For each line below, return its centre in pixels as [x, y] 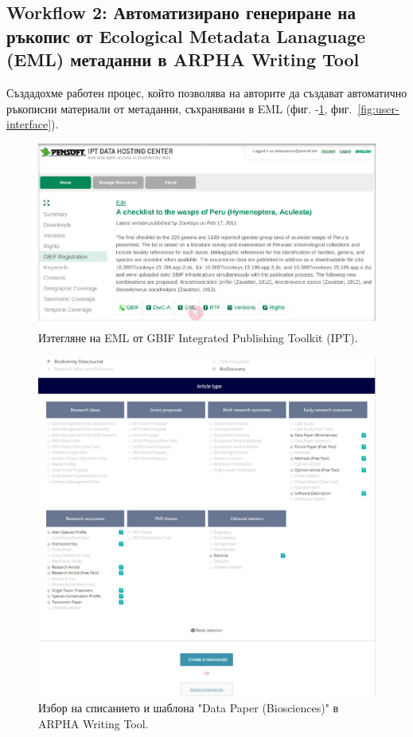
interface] [29, 124]
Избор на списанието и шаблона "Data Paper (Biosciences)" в [189, 708]
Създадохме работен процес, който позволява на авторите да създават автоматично [207, 92]
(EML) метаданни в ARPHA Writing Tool [183, 59]
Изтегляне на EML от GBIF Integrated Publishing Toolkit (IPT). [198, 337]
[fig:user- [378, 108]
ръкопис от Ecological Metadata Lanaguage [186, 35]
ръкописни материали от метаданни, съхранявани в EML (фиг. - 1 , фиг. [179, 108]
